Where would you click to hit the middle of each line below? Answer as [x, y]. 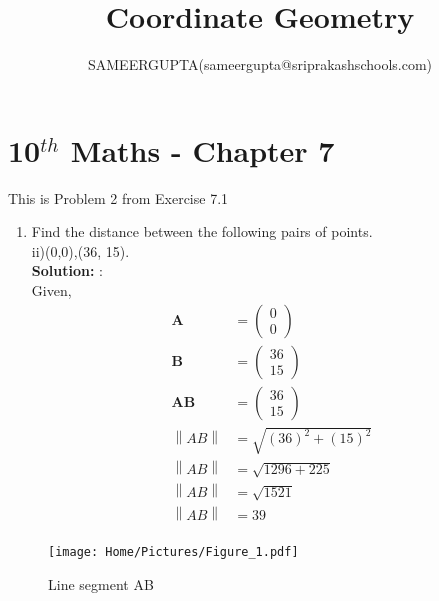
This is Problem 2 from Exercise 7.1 [118, 197]
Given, [51, 290]
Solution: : [67, 270]
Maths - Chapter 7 [202, 149]
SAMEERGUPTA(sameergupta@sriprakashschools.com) [260, 64]
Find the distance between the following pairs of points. [202, 231]
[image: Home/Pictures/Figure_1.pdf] [173, 552]
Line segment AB [101, 584]
